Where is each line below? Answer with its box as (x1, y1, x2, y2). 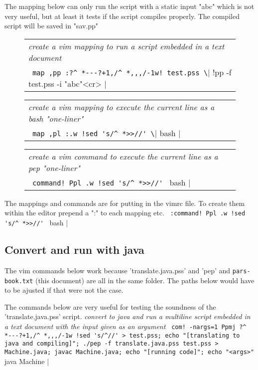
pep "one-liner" (28, 162, 80, 174)
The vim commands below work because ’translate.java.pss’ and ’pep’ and (4, 265, 231, 275)
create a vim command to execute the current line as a (28, 150, 218, 162)
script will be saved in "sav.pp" (4, 20, 99, 31)
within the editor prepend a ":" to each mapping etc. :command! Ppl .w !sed (4, 207, 246, 218)
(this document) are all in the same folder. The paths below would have (35, 275, 255, 285)
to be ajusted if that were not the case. (4, 285, 124, 295)
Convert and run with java (4, 242, 144, 257)
